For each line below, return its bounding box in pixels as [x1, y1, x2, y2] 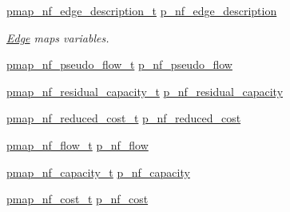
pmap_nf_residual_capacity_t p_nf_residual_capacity [6, 82, 284, 99]
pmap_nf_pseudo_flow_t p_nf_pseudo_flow [6, 56, 232, 73]
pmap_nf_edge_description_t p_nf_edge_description [6, 2, 277, 18]
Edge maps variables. [6, 29, 109, 46]
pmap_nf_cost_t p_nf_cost [6, 190, 149, 207]
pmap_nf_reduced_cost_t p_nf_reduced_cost [6, 110, 241, 126]
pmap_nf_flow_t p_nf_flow [6, 136, 149, 153]
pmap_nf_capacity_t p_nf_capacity [6, 163, 190, 180]
